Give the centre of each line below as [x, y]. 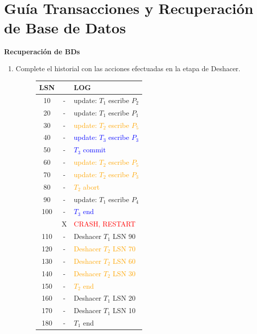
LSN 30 [124, 273]
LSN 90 [124, 236]
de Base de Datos [65, 28]
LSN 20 [124, 298]
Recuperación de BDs [42, 52]
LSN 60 [124, 261]
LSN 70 [124, 248]
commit [94, 150]
